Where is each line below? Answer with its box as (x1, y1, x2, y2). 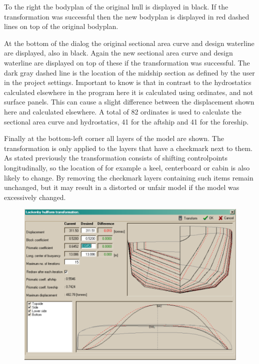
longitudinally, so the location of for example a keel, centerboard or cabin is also (4, 162, 250, 172)
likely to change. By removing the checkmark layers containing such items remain (4, 172, 253, 182)
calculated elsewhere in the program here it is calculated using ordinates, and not (4, 86, 253, 97)
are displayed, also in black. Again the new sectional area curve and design (4, 47, 233, 58)
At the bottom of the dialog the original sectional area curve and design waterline (4, 37, 254, 48)
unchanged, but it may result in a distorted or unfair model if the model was (4, 182, 239, 192)
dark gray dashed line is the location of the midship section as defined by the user (4, 67, 255, 77)
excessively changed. (4, 191, 66, 202)
